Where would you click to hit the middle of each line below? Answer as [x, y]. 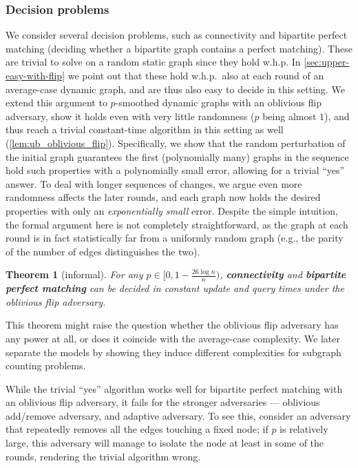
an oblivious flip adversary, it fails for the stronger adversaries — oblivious [163, 402]
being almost [289, 116]
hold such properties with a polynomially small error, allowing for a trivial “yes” [175, 170]
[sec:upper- [327, 62]
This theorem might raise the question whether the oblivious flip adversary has [172, 325]
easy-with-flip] [35, 75]
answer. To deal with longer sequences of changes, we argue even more [154, 183]
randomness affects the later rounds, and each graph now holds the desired [163, 197]
